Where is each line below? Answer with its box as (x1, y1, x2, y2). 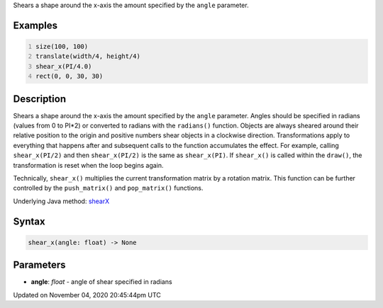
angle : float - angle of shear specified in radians (30, 278, 173, 286)
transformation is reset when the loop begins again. (13, 161, 164, 169)
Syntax (13, 215, 45, 227)
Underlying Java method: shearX (13, 197, 110, 205)
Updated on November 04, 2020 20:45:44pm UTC (13, 290, 161, 299)
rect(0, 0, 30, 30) (35, 72, 104, 81)
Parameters (13, 259, 66, 271)
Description (13, 93, 67, 105)
